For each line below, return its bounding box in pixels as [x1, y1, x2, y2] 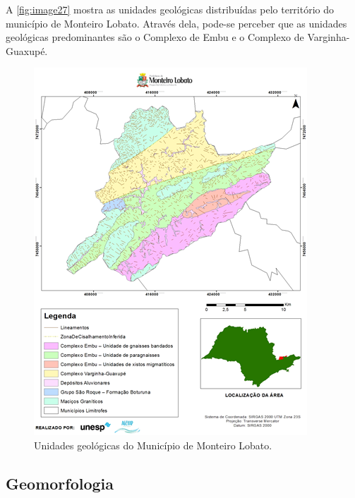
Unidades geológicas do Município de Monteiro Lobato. [34, 437, 272, 452]
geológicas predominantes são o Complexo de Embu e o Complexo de [6, 30, 304, 44]
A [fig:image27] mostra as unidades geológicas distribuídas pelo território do [6, 2, 335, 16]
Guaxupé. [6, 43, 48, 58]
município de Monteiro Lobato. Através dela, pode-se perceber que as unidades [6, 16, 347, 30]
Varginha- [307, 30, 350, 44]
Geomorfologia [6, 472, 114, 494]
